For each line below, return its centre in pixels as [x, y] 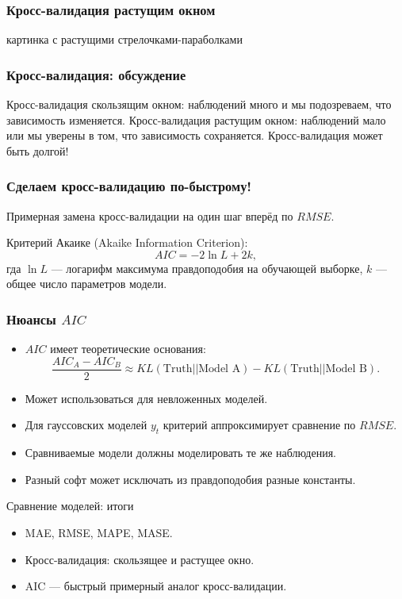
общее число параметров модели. [87, 284]
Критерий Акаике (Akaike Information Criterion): [127, 242]
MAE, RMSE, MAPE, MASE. [99, 533]
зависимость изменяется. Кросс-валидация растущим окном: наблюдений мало [196, 119]
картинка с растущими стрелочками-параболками [124, 39]
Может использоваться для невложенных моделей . [146, 398]
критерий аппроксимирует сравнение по [259, 425]
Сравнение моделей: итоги [70, 506]
